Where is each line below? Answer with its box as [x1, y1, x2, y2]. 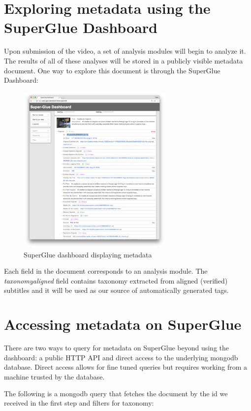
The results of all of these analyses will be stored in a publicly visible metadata [4, 55, 243, 65]
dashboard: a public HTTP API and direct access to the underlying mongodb [4, 352, 238, 362]
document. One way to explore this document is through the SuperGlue [4, 65, 220, 75]
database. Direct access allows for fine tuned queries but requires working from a [4, 362, 248, 372]
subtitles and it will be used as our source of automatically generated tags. [4, 285, 229, 295]
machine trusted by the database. [4, 371, 105, 381]
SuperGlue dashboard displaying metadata [24, 249, 152, 259]
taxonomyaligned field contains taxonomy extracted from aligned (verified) [4, 275, 228, 285]
